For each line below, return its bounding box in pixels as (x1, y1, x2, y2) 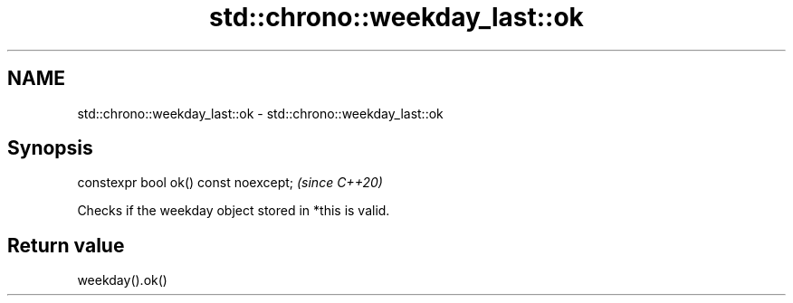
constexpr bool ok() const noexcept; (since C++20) (77, 175, 383, 191)
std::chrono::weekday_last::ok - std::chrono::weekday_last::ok (77, 105, 444, 121)
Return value (7, 233, 125, 257)
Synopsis (7, 137, 93, 160)
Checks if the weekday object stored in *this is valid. (77, 203, 390, 219)
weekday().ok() (77, 272, 167, 289)
